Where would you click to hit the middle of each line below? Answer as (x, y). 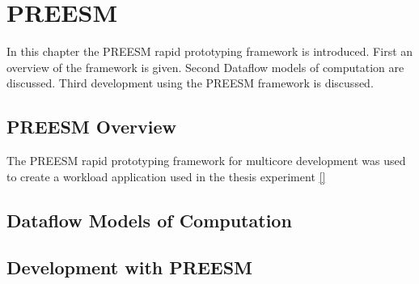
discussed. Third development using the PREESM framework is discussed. (190, 83)
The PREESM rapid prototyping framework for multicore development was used (206, 161)
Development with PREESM (130, 267)
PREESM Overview (91, 127)
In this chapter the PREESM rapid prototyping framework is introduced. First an (210, 51)
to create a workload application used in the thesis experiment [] (166, 176)
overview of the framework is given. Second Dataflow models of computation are (205, 67)
